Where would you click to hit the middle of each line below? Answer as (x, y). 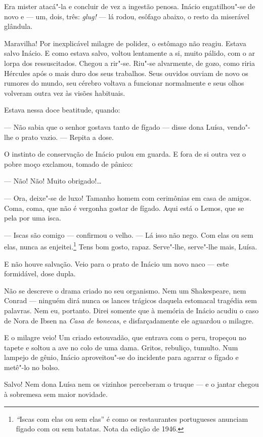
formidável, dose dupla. (40, 274)
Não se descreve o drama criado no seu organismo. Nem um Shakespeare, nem (125, 290)
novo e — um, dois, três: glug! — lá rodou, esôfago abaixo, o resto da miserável (127, 16)
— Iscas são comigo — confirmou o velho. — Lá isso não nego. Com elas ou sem (129, 234)
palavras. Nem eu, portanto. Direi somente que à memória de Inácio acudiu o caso (131, 310)
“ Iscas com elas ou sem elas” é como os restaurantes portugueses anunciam (132, 418)
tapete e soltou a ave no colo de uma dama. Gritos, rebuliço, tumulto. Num (121, 347)
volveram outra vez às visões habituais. (65, 93)
